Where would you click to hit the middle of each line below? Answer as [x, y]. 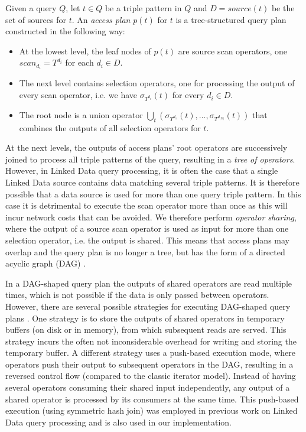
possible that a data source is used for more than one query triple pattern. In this [153, 194]
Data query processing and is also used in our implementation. [118, 422]
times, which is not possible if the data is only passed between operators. [137, 295]
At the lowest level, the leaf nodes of [85, 51]
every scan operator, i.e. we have [78, 95]
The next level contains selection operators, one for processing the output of [157, 83]
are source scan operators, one [232, 51]
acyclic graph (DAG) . [46, 263]
